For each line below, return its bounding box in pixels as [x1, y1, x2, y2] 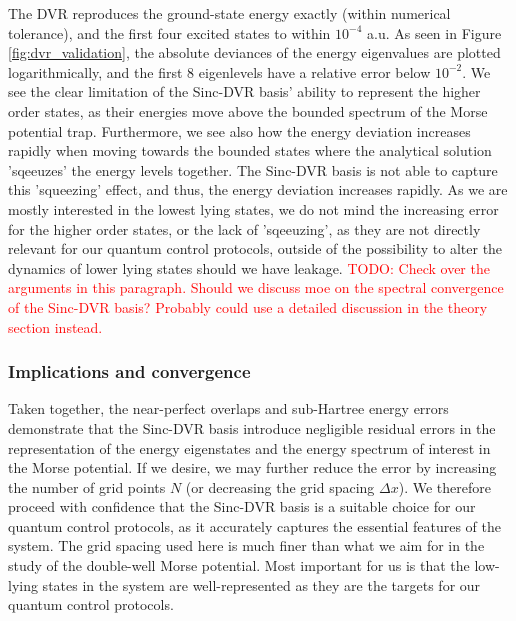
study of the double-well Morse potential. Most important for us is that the [8, 555, 470, 576]
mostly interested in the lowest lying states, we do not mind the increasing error [8, 198, 499, 219]
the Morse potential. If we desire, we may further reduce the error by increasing [8, 457, 497, 478]
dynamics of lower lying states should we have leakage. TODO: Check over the [8, 257, 490, 278]
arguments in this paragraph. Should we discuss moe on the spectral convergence [8, 277, 504, 298]
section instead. [8, 316, 103, 337]
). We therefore [398, 476, 491, 497]
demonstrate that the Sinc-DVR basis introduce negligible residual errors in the [8, 417, 496, 438]
